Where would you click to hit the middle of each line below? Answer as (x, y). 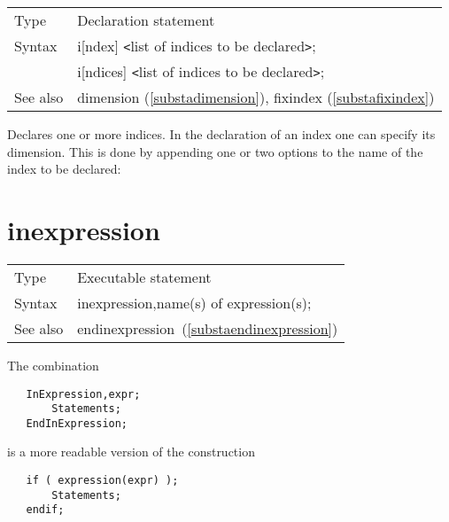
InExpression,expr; (83, 394)
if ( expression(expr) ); (102, 481)
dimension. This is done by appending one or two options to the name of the (215, 151)
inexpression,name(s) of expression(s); (194, 302)
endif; (45, 510)
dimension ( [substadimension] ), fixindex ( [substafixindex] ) (256, 97)
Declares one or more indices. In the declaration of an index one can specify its (221, 134)
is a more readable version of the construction (131, 452)
